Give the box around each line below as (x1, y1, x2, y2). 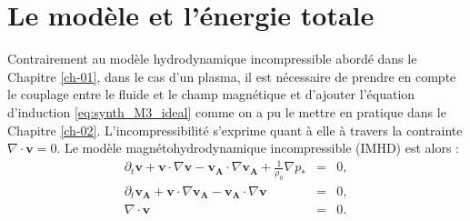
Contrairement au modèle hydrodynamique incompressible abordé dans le (7, 49, 417, 68)
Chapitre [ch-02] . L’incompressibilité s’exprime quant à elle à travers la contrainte (7, 120, 463, 139)
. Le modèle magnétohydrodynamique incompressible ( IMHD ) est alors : (56, 138, 459, 157)
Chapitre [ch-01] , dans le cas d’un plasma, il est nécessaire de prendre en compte (7, 66, 456, 85)
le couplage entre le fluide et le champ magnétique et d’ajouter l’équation (7, 85, 415, 104)
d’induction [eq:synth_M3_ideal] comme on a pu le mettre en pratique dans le (7, 102, 446, 121)
